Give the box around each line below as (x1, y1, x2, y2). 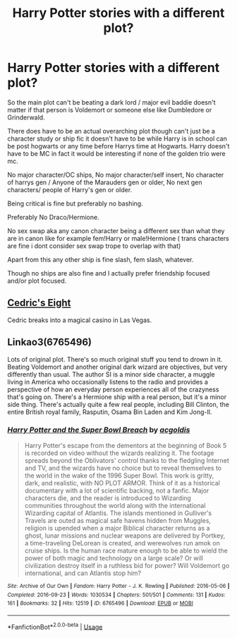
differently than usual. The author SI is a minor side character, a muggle (7, 370, 215, 379)
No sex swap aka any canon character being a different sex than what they (7, 226, 225, 235)
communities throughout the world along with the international (24, 501, 206, 509)
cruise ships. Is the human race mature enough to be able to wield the (24, 546, 228, 555)
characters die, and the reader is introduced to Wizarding (24, 493, 192, 502)
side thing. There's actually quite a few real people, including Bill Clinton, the (7, 400, 229, 408)
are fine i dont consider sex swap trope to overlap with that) (7, 242, 181, 250)
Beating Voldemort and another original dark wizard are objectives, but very (7, 362, 228, 371)
